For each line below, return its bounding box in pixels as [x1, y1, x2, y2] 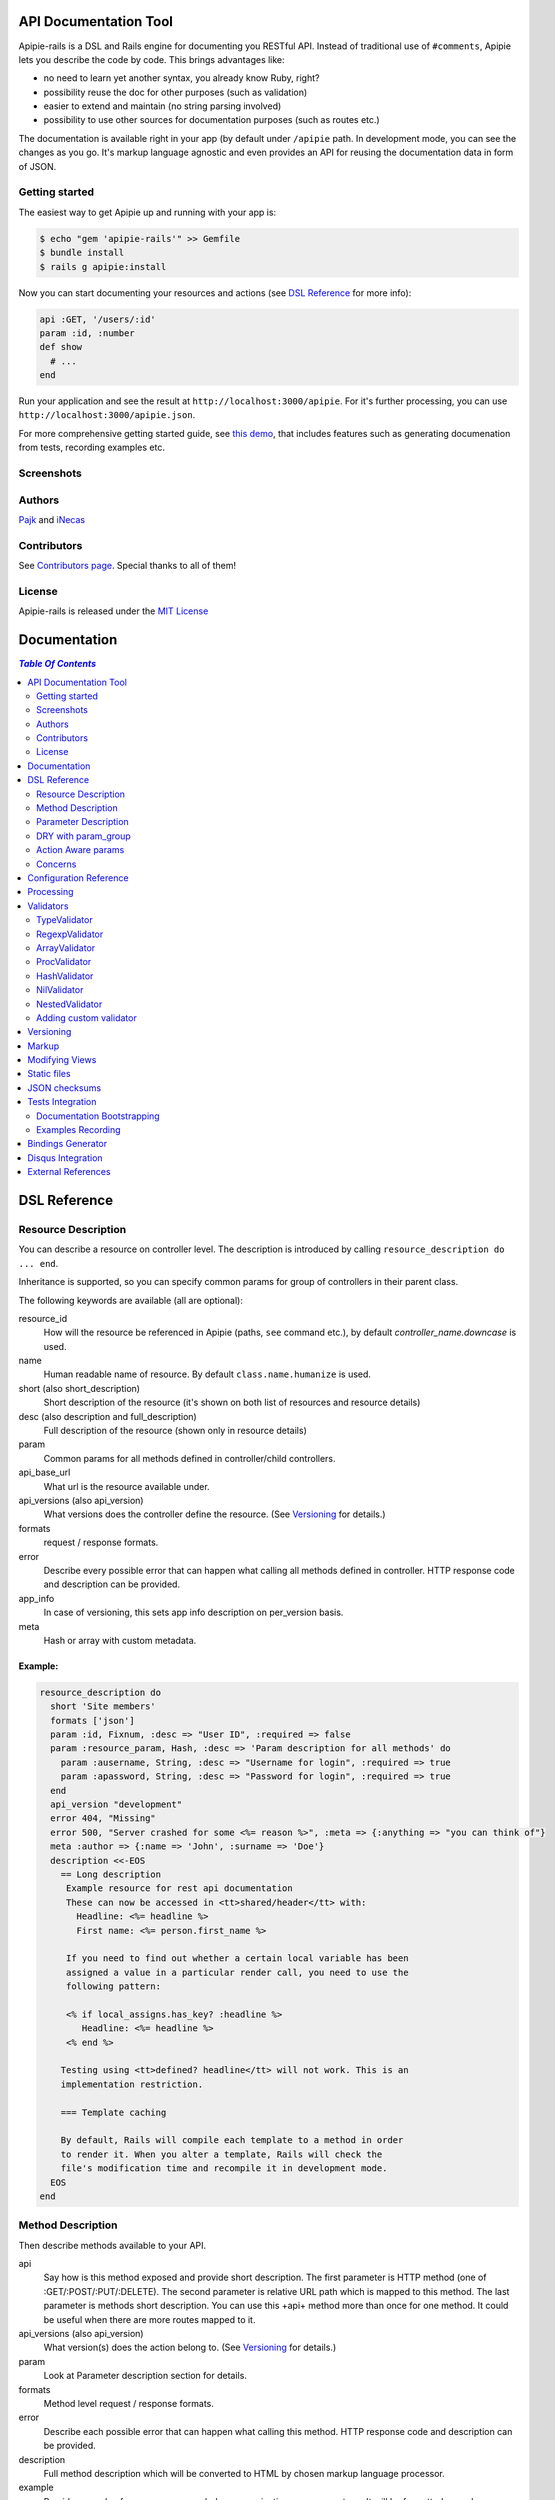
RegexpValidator [36, 928, 104, 940]
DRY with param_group [36, 830, 132, 842]
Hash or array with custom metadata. [43, 1634, 197, 1646]
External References [27, 1166, 111, 1178]
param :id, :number [39, 327, 135, 339]
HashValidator [36, 970, 94, 982]
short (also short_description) [18, 1382, 140, 1394]
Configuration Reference [27, 871, 129, 884]
